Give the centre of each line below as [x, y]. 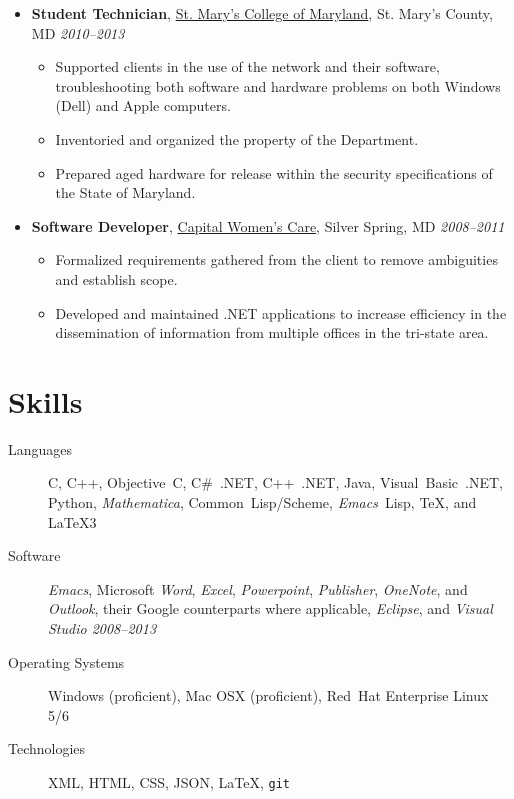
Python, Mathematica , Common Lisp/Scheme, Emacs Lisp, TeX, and [262, 502]
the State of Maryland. [125, 192]
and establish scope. [116, 278]
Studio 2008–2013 [102, 628]
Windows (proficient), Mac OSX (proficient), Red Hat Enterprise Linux [268, 695]
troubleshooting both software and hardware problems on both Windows [278, 85]
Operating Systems [66, 661]
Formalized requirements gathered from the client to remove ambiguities [276, 259]
